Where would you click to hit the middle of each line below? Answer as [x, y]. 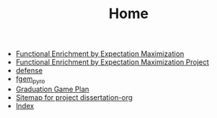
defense [29, 71]
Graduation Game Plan [52, 89]
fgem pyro [30, 79]
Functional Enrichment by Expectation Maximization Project [112, 62]
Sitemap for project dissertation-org [74, 97]
